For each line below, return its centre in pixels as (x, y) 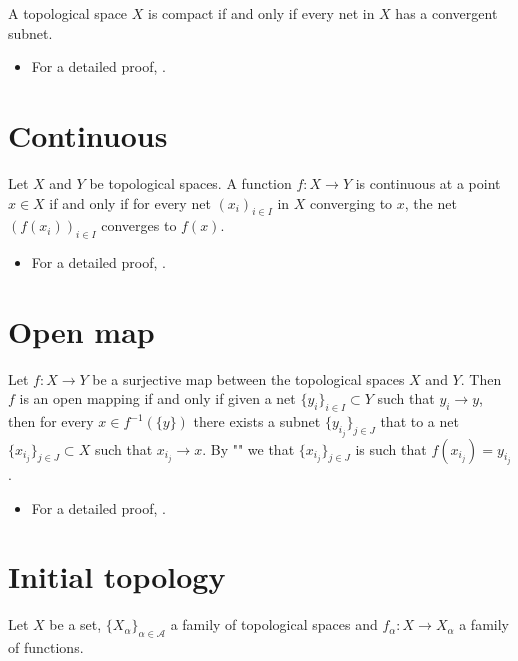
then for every (51, 421)
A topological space (68, 13)
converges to (139, 225)
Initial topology (117, 576)
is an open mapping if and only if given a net (157, 398)
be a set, (75, 624)
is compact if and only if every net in (261, 13)
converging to (351, 202)
